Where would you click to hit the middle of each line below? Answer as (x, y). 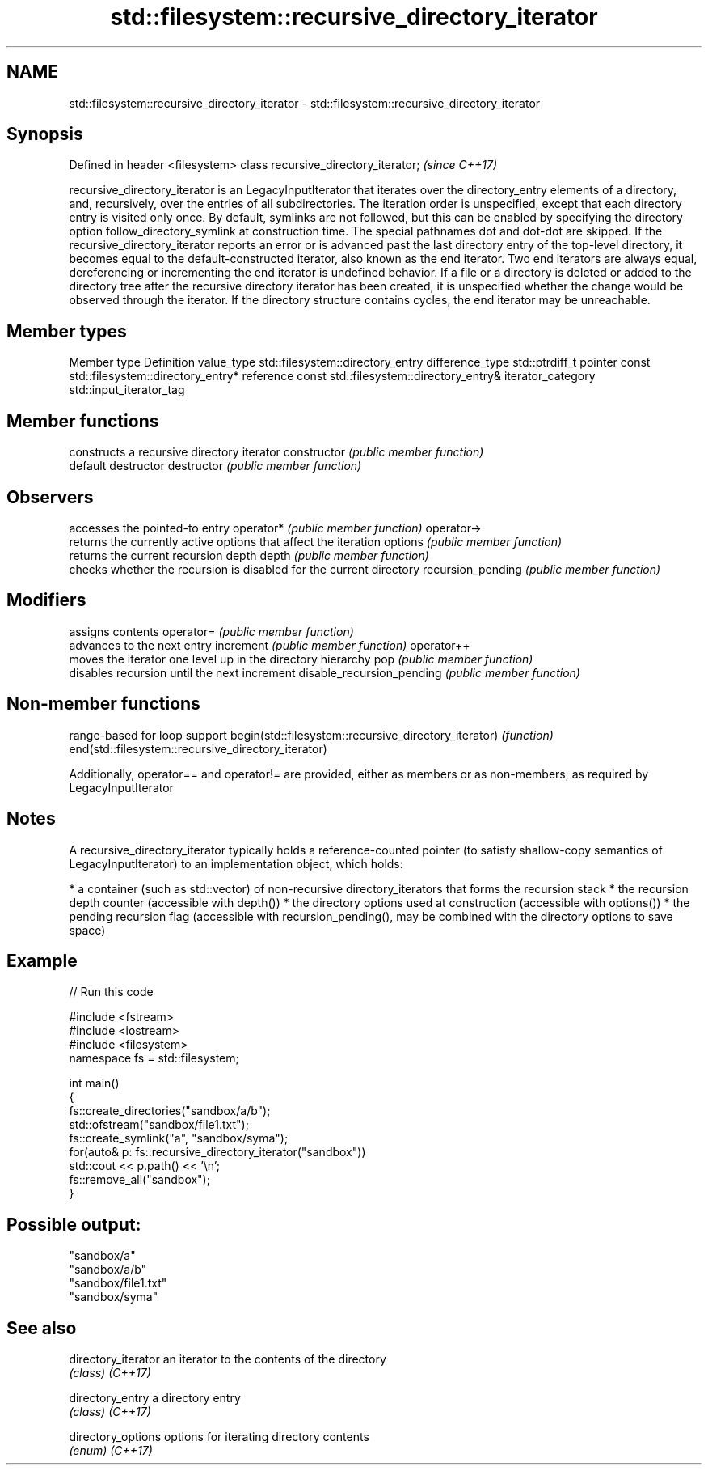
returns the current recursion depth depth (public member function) (249, 555)
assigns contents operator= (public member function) (211, 631)
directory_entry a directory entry (155, 1398)
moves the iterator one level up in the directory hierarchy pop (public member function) (301, 659)
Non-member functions (103, 704)
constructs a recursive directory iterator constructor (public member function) (276, 452)
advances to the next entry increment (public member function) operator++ (270, 645)
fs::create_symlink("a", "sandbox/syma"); (179, 1138)
